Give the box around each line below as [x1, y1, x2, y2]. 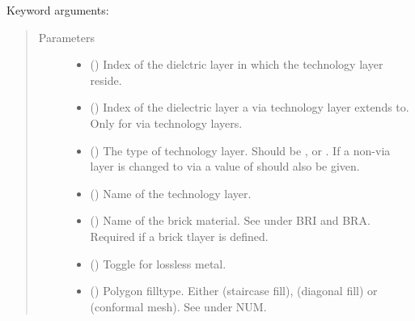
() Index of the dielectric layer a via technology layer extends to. [90, 99, 409, 116]
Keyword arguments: [6, 2, 109, 18]
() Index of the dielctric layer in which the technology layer [90, 56, 383, 73]
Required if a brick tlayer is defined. [90, 227, 269, 244]
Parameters [38, 28, 95, 45]
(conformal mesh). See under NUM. [90, 298, 267, 315]
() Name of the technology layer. [90, 184, 252, 201]
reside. [90, 71, 122, 88]
